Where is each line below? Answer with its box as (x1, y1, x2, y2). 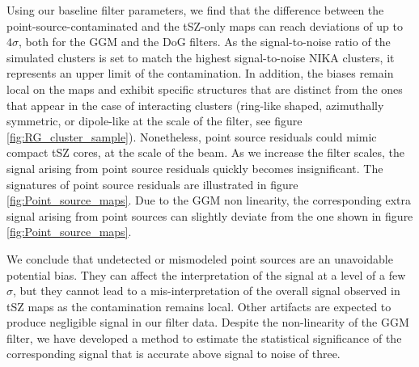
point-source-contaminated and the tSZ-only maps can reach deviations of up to (6, 17, 403, 34)
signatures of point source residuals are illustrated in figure (6, 175, 298, 192)
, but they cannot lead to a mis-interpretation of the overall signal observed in (13, 282, 400, 299)
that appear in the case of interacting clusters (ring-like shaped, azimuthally (6, 96, 384, 113)
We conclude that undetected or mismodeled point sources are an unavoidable (6, 250, 393, 267)
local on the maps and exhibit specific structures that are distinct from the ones (6, 80, 403, 97)
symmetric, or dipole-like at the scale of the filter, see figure (6, 112, 303, 129)
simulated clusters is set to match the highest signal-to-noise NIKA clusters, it (6, 49, 395, 65)
